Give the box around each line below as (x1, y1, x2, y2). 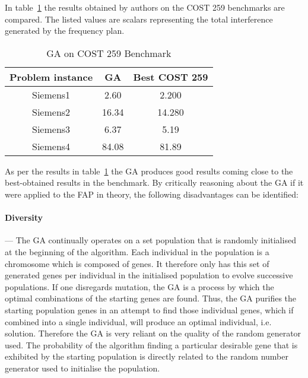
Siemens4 (32, 139, 71, 153)
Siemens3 (32, 122, 71, 136)
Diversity (5, 211, 43, 224)
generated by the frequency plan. (5, 24, 125, 37)
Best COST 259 (133, 69, 208, 84)
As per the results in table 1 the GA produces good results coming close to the (5, 164, 293, 177)
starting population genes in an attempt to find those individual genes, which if (5, 303, 294, 316)
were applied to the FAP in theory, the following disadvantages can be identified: (5, 188, 299, 200)
